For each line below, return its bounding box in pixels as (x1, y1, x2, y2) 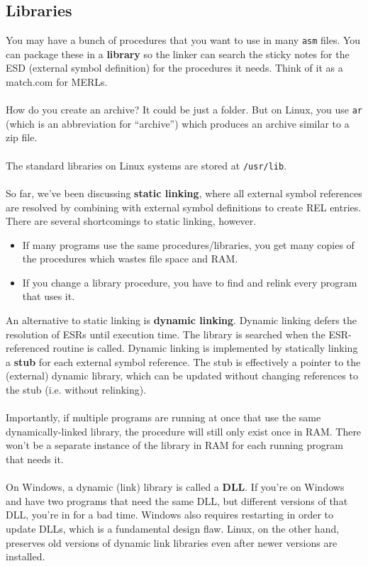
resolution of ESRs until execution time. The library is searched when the (6, 326, 325, 341)
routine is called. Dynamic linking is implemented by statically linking (52, 340, 358, 355)
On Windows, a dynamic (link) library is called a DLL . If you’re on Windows (6, 479, 345, 494)
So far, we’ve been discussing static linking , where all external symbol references (6, 185, 362, 200)
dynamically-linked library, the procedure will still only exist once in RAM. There (6, 423, 362, 438)
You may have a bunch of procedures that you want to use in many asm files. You (6, 33, 361, 48)
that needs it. (6, 452, 64, 467)
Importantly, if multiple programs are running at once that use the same (6, 410, 321, 425)
